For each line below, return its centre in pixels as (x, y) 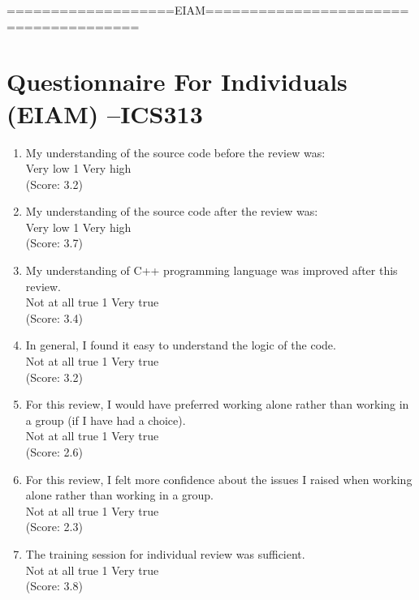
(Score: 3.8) (54, 586)
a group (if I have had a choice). (106, 420)
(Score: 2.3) (54, 527)
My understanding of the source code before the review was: (175, 152)
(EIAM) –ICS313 (105, 113)
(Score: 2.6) (54, 452)
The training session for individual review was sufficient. (165, 553)
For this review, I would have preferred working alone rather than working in (217, 404)
